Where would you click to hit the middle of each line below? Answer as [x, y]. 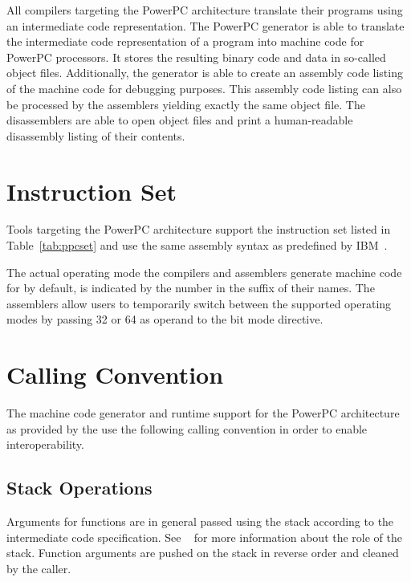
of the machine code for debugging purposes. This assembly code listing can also [204, 88]
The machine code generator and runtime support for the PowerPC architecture [203, 413]
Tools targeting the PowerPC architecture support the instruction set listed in [199, 229]
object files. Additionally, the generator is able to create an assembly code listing [205, 73]
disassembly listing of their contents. [96, 135]
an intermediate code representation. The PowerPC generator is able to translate [205, 25]
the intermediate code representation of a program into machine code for [185, 41]
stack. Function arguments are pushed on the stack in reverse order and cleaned [203, 553]
